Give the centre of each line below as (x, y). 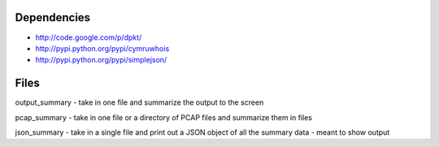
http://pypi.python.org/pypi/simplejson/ (101, 60)
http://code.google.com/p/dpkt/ (89, 37)
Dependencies (53, 17)
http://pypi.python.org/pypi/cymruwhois (102, 48)
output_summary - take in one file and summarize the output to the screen (139, 102)
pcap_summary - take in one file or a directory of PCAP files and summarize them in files (164, 117)
